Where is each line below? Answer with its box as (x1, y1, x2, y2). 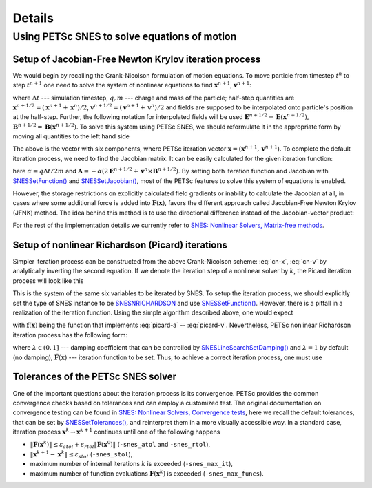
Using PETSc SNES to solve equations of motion (12, 30, 237, 43)
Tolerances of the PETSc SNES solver (12, 371, 177, 383)
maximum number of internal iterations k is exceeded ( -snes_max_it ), (30, 460, 234, 468)
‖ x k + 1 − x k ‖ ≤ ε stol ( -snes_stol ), (30, 449, 133, 460)
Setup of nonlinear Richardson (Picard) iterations (12, 240, 227, 251)
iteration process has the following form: (12, 330, 127, 339)
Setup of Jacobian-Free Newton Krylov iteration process (12, 53, 261, 65)
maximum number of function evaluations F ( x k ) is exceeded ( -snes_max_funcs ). (30, 468, 265, 478)
